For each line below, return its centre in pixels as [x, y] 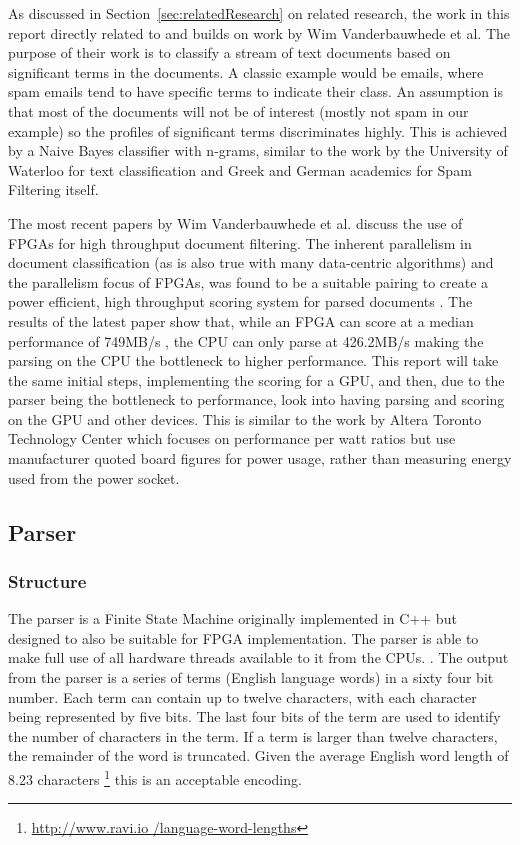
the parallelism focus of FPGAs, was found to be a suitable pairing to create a [248, 281]
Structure [47, 580]
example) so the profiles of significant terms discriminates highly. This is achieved [258, 130]
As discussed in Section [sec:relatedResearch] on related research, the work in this [259, 13]
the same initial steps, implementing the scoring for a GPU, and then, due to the [256, 379]
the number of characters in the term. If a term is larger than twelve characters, [253, 735]
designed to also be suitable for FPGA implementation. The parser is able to [243, 637]
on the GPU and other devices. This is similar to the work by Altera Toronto [245, 418]
